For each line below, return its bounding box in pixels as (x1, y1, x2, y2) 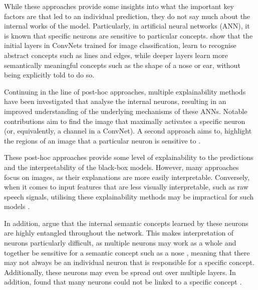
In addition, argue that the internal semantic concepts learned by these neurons (4, 217, 248, 228)
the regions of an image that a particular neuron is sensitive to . (4, 135, 201, 145)
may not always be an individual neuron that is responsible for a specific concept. (4, 257, 254, 267)
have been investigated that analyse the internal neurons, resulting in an (4, 96, 226, 106)
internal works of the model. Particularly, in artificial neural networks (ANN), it (4, 20, 250, 31)
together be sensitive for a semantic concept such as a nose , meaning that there (4, 247, 250, 257)
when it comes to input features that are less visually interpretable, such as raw (4, 181, 248, 192)
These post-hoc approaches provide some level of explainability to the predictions (4, 152, 253, 162)
